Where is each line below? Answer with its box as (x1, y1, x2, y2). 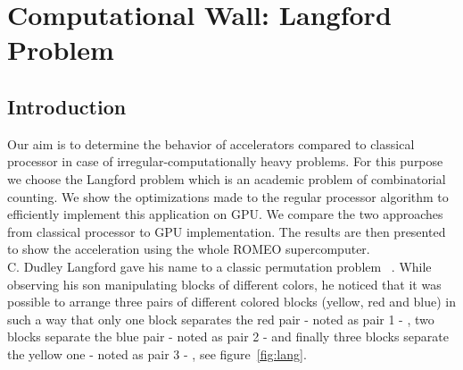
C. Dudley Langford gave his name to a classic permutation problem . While (7, 256, 432, 275)
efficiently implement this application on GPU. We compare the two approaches (7, 205, 443, 223)
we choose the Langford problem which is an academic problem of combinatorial (7, 169, 446, 188)
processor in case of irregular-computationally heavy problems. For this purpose (7, 152, 443, 171)
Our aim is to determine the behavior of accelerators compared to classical (7, 134, 415, 153)
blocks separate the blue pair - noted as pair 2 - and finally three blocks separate (7, 327, 449, 346)
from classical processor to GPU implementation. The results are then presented (7, 222, 446, 240)
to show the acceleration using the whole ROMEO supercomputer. (7, 240, 370, 258)
